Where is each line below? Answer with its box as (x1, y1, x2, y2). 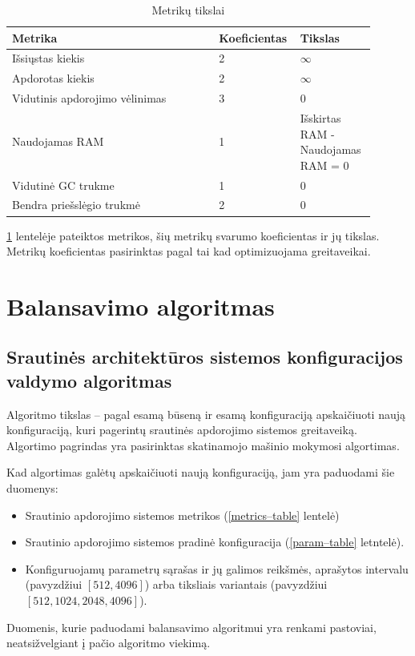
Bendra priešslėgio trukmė (12, 196, 140, 213)
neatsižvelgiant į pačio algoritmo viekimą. (6, 634, 211, 651)
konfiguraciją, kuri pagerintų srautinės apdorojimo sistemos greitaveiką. (6, 421, 357, 438)
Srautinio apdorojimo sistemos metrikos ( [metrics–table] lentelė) (25, 506, 340, 523)
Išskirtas (300, 109, 341, 126)
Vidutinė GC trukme (12, 176, 115, 193)
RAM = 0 (300, 156, 349, 173)
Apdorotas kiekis (12, 70, 95, 87)
